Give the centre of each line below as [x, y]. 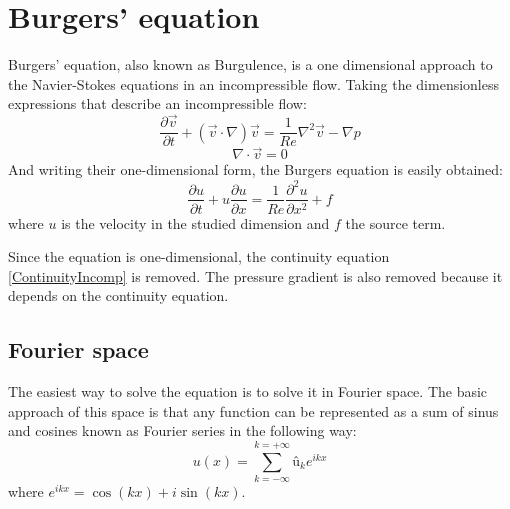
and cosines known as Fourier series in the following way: [182, 430]
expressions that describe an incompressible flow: [157, 103]
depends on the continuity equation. [118, 295]
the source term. [395, 222]
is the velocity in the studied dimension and [195, 222]
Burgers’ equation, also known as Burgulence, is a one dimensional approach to [250, 64]
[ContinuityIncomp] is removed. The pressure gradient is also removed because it [255, 275]
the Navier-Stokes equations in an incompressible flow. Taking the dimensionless [253, 83]
